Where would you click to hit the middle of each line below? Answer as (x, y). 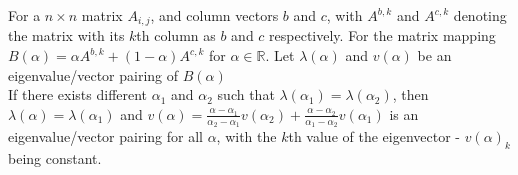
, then (410, 94)
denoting (480, 15)
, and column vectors (214, 15)
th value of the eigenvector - (374, 136)
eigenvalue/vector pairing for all (105, 136)
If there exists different (78, 94)
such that (246, 94)
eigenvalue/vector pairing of (93, 74)
